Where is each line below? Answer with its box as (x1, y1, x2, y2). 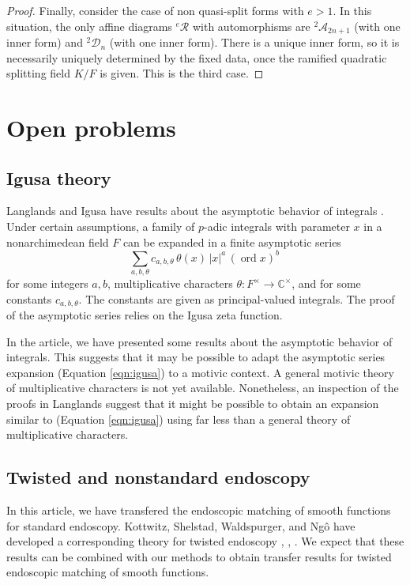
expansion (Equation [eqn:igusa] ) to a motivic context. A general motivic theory (6, 364, 394, 380)
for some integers (6, 275, 88, 292)
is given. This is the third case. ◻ (100, 65, 264, 81)
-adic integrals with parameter (204, 218, 350, 234)
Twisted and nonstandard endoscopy (6, 465, 310, 489)
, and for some (292, 275, 361, 292)
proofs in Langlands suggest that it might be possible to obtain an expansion (6, 395, 379, 412)
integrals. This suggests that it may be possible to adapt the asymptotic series (6, 349, 386, 365)
